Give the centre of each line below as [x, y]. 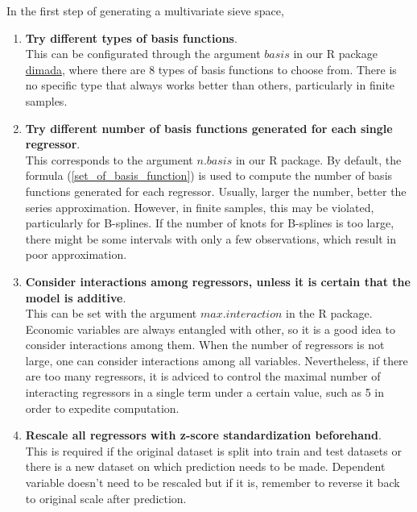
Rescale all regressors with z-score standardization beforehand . [203, 435]
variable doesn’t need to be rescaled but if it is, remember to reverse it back [213, 483]
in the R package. [329, 313]
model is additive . [76, 297]
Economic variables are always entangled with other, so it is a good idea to [210, 329]
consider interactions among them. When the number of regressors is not [205, 345]
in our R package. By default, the [318, 159]
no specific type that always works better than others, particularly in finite [210, 85]
